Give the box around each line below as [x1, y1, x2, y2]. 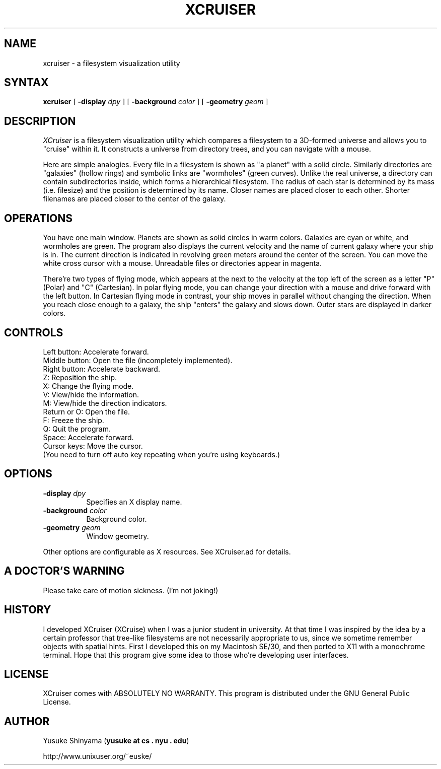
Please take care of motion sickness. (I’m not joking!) [43, 586, 218, 595]
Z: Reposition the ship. [43, 373, 117, 382]
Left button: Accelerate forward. [43, 347, 149, 356]
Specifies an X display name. [86, 497, 182, 506]
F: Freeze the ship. [43, 415, 104, 425]
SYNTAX [4, 76, 49, 89]
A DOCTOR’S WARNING [4, 565, 125, 578]
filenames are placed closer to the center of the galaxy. [43, 194, 226, 203]
